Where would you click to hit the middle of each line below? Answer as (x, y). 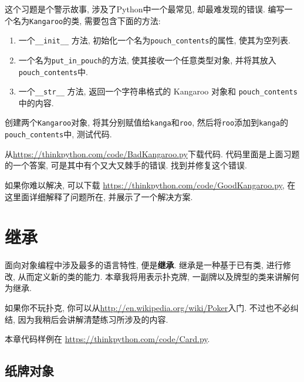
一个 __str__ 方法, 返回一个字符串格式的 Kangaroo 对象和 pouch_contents (158, 91)
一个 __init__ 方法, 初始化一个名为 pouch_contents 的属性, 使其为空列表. (154, 40)
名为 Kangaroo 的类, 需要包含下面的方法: (87, 20)
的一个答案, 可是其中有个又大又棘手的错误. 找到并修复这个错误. (126, 165)
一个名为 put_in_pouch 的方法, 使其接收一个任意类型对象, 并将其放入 (147, 60)
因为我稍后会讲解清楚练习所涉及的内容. (93, 319)
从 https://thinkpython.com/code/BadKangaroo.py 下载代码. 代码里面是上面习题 (152, 153)
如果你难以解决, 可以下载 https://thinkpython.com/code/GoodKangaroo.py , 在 (150, 185)
